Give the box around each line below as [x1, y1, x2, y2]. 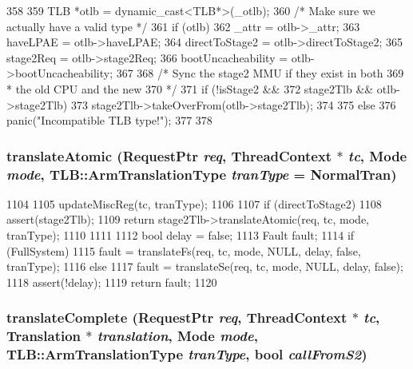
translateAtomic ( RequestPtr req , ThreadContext [6, 145, 332, 165]
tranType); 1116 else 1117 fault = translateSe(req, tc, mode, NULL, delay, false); [6, 258, 403, 275]
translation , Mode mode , [97, 326, 258, 346]
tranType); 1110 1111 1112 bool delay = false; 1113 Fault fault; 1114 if [6, 227, 355, 244]
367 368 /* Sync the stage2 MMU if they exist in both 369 [116, 65, 404, 81]
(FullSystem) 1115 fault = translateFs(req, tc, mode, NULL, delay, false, [6, 242, 361, 259]
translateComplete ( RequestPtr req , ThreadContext [6, 307, 347, 327]
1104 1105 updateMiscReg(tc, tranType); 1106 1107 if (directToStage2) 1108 [6, 195, 382, 212]
